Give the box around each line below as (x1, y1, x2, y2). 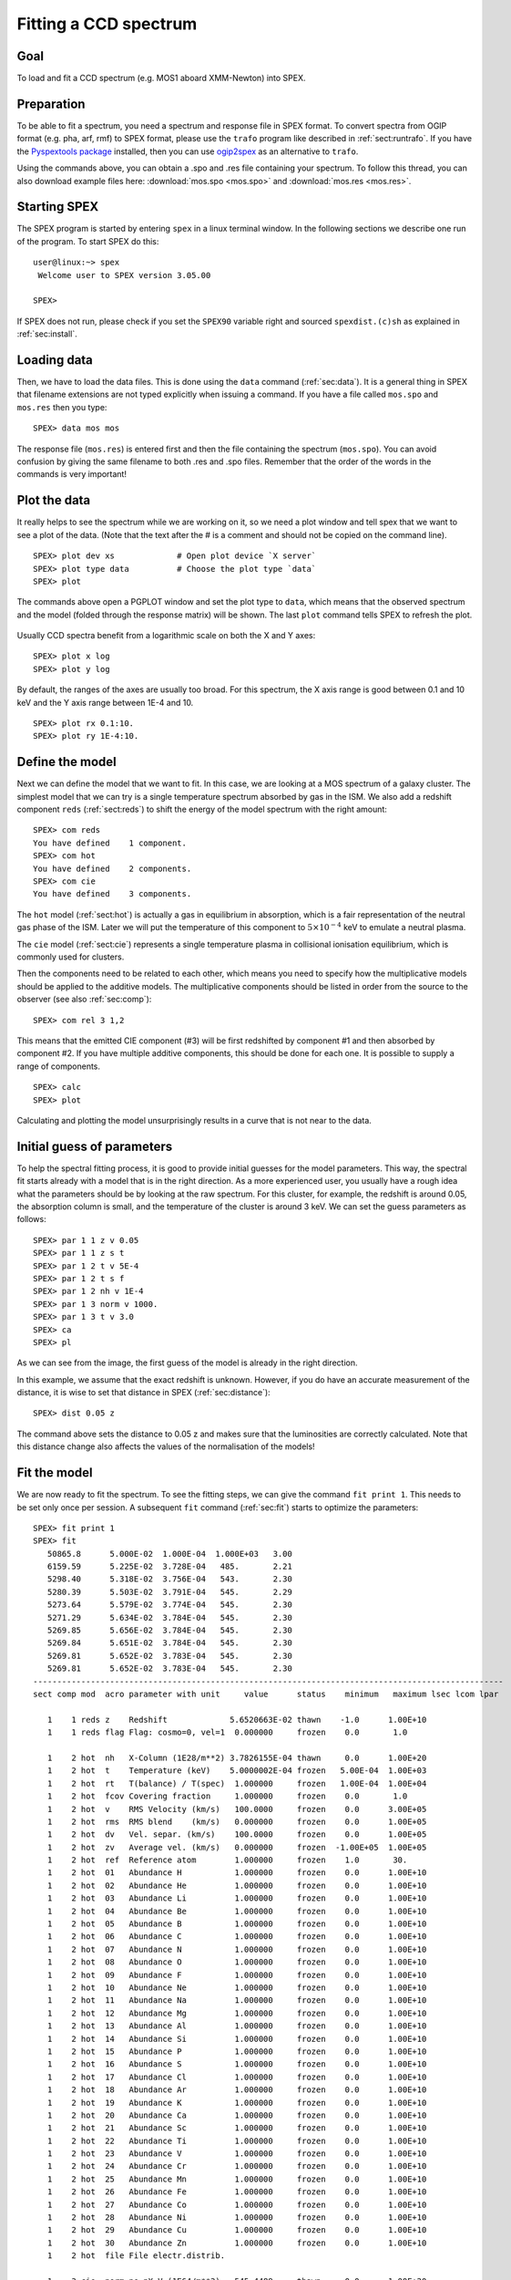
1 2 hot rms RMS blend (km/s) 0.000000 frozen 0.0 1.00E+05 (46, 1816, 427, 1827)
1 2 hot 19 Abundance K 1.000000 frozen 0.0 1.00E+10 (46, 2098, 427, 2108)
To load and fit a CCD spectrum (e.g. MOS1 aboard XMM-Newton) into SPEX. (16, 73, 306, 84)
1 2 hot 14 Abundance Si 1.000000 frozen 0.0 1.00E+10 (46, 2034, 427, 2044)
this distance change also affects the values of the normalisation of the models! (16, 1441, 315, 1452)
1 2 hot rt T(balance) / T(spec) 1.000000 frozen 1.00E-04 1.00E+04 (46, 1778, 427, 1788)
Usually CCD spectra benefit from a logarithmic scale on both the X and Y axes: (16, 630, 316, 641)
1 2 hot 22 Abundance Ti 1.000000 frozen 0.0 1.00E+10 (46, 2135, 427, 2146)
